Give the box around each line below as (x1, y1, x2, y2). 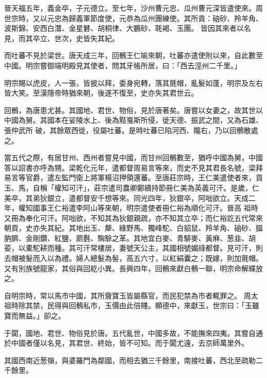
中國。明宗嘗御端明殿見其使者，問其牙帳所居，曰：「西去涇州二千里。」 (4, 60, 241, 70)
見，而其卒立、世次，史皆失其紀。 (4, 32, 119, 43)
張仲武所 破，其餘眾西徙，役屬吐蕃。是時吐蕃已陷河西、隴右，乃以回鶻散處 (4, 124, 258, 135)
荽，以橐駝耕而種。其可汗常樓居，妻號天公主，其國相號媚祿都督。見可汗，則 (4, 242, 263, 253)
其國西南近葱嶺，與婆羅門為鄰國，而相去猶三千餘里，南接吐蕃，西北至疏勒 (4, 354, 256, 365)
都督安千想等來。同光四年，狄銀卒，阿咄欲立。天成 (75, 192, 249, 203)
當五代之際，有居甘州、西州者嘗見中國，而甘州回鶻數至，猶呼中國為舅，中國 (4, 152, 263, 163)
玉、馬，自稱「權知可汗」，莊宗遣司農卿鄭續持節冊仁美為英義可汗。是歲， (4, 182, 252, 193)
